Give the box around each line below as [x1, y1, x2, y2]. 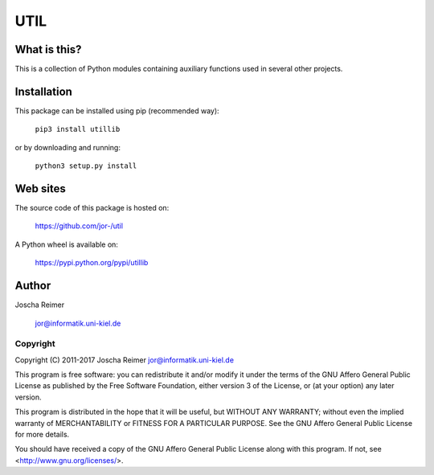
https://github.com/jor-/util [35, 221, 124, 231]
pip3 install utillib [35, 125, 121, 134]
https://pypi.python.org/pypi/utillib [35, 258, 149, 268]
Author [14, 279, 51, 293]
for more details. [14, 430, 70, 439]
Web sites [14, 182, 66, 195]
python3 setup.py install [35, 162, 137, 170]
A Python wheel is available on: [14, 240, 118, 249]
